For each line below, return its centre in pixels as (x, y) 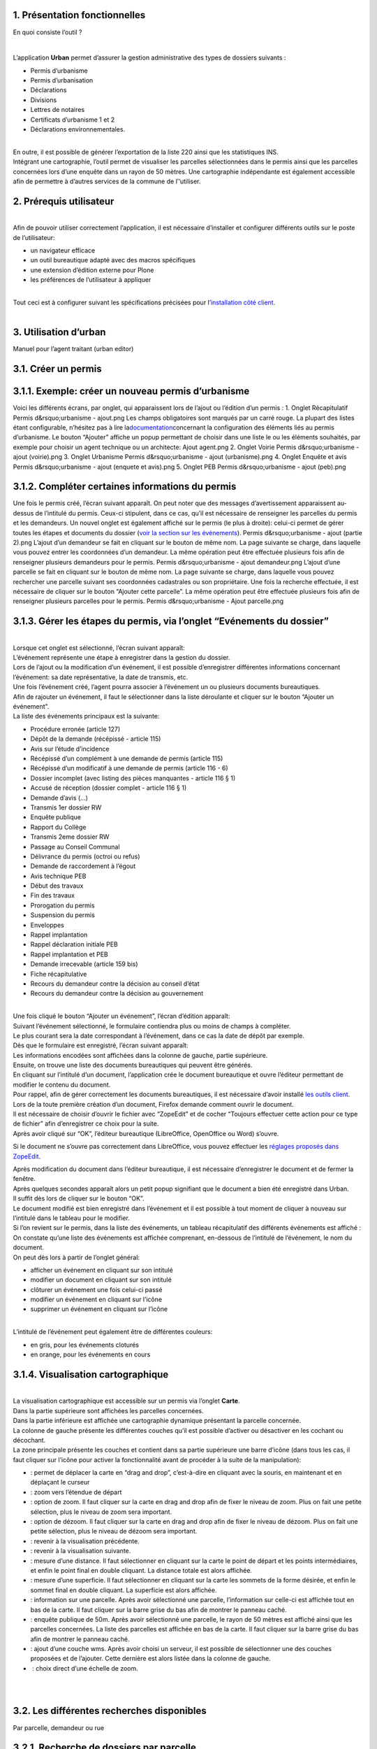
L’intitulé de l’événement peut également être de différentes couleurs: (113, 1332)
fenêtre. (24, 1179)
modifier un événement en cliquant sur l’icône (96, 1300)
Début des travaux (57, 886)
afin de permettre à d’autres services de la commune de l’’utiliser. (107, 181)
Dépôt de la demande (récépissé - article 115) (96, 739)
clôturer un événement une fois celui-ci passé (96, 1289)
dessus (23, 513)
